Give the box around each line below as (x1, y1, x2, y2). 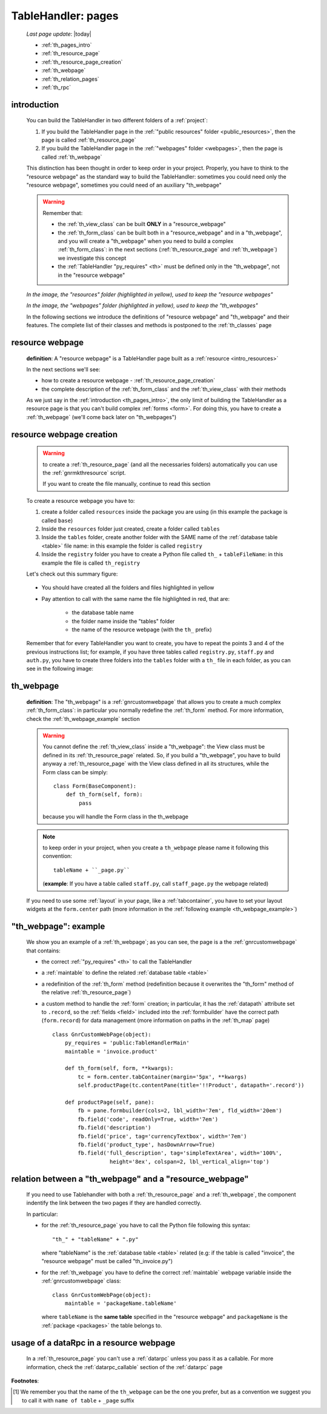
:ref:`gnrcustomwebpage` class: (41, 1277, 121, 1284)
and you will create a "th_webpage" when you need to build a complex (58, 237, 234, 245)
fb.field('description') (78, 1124, 151, 1131)
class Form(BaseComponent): (53, 783, 137, 789)
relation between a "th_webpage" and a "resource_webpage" (11, 1173, 249, 1184)
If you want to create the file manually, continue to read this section (42, 480, 211, 488)
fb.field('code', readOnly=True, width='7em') (78, 1115, 219, 1123)
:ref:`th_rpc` (41, 84, 71, 91)
